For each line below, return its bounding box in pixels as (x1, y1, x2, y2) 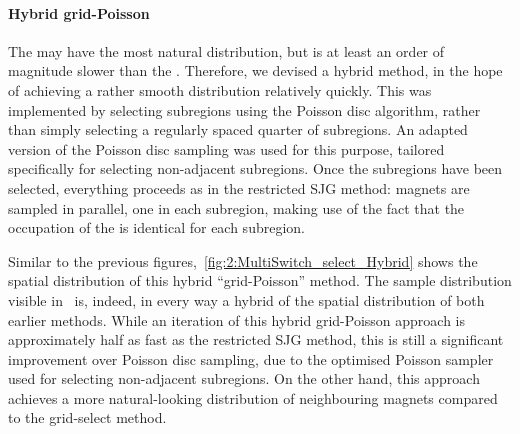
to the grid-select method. (8, 407, 167, 428)
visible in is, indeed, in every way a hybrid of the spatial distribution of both (8, 289, 485, 310)
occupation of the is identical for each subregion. (8, 217, 305, 238)
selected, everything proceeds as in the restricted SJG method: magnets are (8, 177, 470, 198)
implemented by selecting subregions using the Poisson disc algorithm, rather (8, 99, 481, 120)
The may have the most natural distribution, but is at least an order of (8, 40, 445, 61)
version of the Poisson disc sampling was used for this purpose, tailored (8, 138, 445, 159)
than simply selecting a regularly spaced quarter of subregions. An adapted (8, 119, 468, 140)
